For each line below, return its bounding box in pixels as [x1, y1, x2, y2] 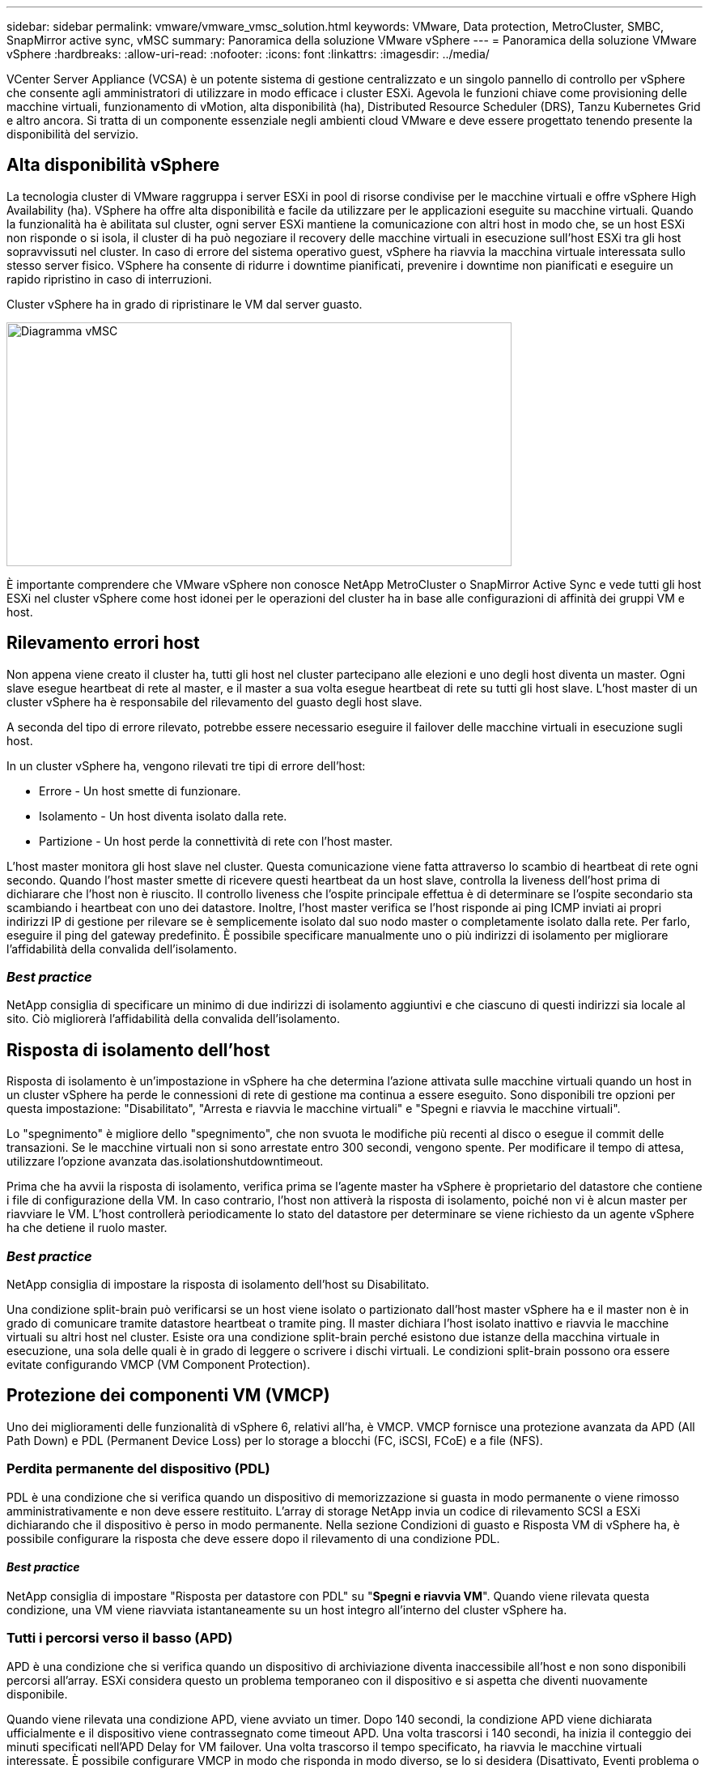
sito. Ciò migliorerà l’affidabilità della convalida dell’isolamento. [6, 1012, 340, 1026]
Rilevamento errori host [6, 633, 200, 654]
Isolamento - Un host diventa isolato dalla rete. [39, 808, 287, 823]
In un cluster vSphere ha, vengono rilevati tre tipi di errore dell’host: [6, 758, 366, 773]
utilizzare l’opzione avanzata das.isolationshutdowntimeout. [6, 1154, 324, 1169]
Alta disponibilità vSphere [6, 155, 220, 176]
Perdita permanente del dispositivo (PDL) [6, 1460, 270, 1477]
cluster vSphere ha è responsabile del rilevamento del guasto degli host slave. [6, 694, 422, 709]
